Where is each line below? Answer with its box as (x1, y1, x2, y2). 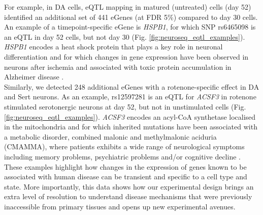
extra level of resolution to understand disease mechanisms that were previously (4, 191, 252, 202)
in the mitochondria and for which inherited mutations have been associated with (4, 121, 257, 132)
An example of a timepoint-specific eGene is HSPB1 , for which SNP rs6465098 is (4, 21, 256, 32)
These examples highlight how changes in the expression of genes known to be (4, 161, 247, 172)
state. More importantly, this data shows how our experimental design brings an (4, 181, 254, 192)
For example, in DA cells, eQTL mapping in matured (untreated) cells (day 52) (4, 2, 251, 12)
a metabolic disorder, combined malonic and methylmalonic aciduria (4, 131, 217, 142)
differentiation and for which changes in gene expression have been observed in (4, 51, 249, 62)
